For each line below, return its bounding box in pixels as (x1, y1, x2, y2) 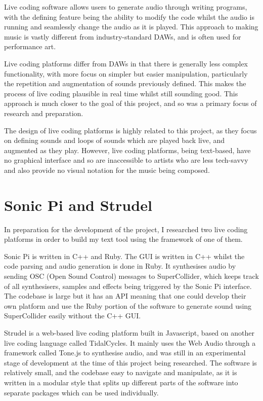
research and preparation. (4, 107, 83, 118)
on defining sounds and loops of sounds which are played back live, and (4, 135, 225, 145)
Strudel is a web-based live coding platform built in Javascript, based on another (4, 327, 254, 338)
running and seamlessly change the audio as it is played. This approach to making (4, 21, 258, 32)
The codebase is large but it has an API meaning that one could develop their (4, 290, 246, 301)
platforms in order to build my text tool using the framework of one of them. (4, 234, 243, 244)
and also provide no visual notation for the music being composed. (4, 164, 210, 175)
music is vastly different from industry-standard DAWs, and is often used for (4, 31, 241, 42)
